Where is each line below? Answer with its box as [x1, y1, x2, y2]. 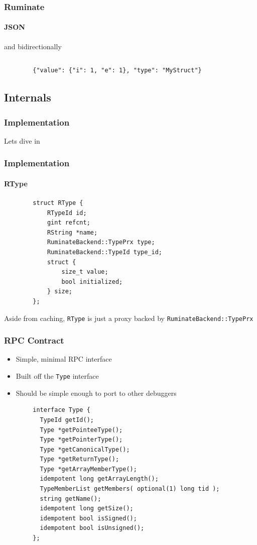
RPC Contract [4, 334, 64, 347]
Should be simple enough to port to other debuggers [16, 387, 177, 398]
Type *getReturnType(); [40, 456, 119, 463]
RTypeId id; [47, 209, 87, 216]
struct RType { [33, 199, 83, 207]
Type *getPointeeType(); [40, 426, 123, 433]
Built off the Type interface [16, 371, 99, 381]
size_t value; [61, 268, 108, 276]
